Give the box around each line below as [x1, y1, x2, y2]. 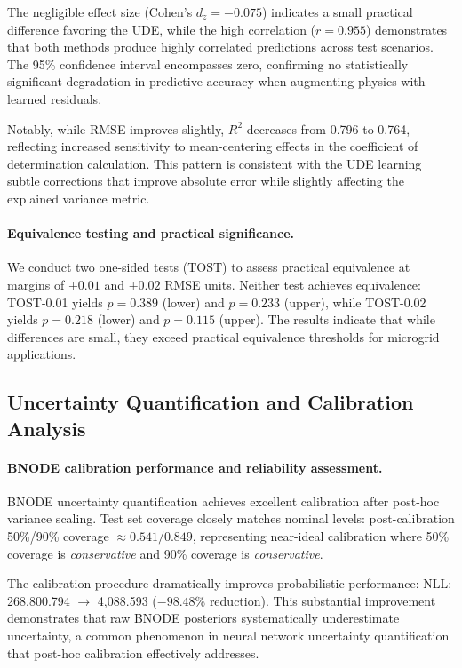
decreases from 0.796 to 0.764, [246, 119, 410, 138]
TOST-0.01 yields [7, 292, 103, 311]
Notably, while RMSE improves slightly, [7, 119, 225, 138]
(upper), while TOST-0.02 [283, 292, 426, 311]
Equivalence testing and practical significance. [7, 224, 295, 243]
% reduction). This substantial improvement [195, 591, 436, 609]
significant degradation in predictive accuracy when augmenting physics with [7, 72, 426, 91]
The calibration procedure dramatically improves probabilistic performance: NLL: [7, 574, 452, 592]
